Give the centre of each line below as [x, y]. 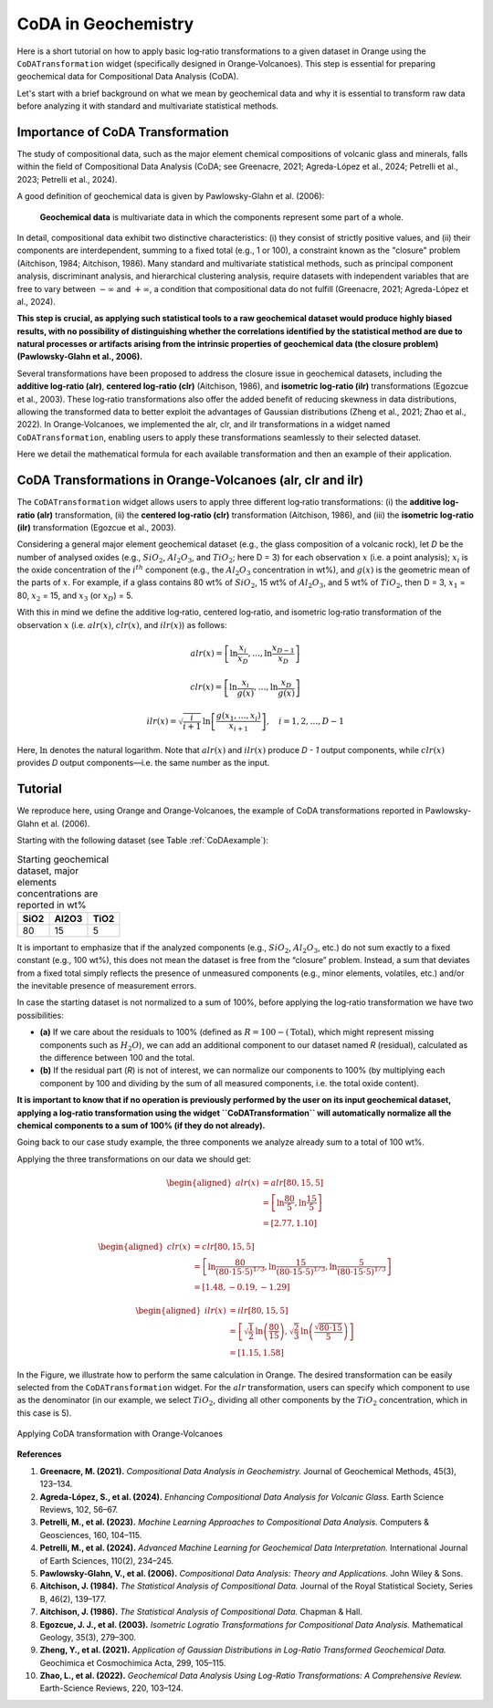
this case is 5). [44, 1413]
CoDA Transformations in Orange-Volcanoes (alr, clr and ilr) [190, 481]
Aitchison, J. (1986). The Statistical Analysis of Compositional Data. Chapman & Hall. [201, 1612]
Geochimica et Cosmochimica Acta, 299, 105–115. [133, 1662]
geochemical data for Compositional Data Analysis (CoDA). [128, 77]
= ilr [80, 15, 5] [259, 1311]
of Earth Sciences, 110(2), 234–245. [106, 1560]
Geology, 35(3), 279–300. [88, 1637]
